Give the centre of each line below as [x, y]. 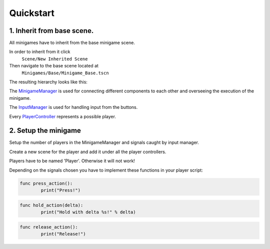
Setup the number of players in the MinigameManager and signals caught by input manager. [104, 143]
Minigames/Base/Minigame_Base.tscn [65, 73]
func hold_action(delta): [51, 205]
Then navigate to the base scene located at [54, 66]
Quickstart [32, 13]
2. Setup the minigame [45, 130]
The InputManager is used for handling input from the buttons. [73, 107]
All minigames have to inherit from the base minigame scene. [72, 43]
